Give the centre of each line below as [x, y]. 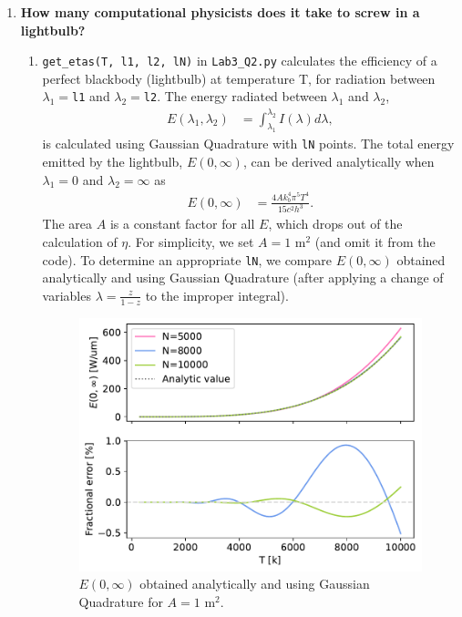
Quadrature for [121, 601]
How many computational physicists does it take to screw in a [220, 12]
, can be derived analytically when [339, 162]
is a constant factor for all [182, 224]
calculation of [80, 242]
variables [67, 295]
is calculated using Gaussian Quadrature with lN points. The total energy [248, 144]
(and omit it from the [375, 242]
